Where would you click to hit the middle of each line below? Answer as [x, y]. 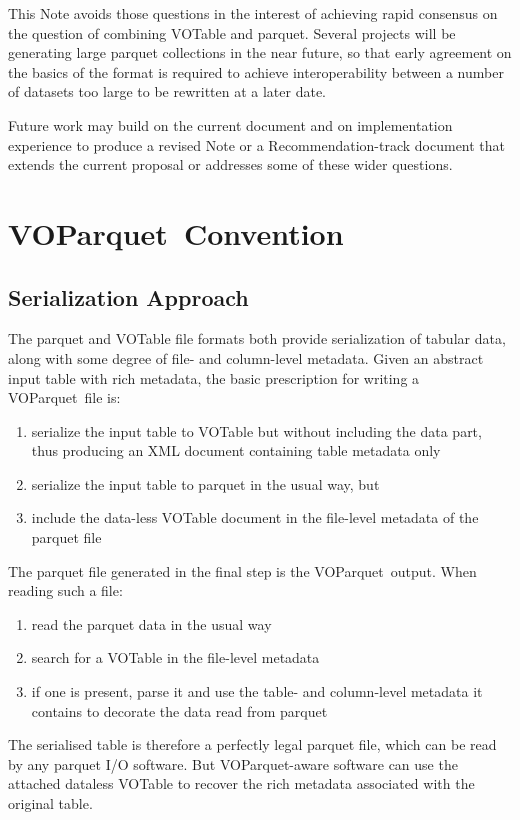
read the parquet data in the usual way [151, 623]
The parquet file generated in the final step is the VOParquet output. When [242, 570]
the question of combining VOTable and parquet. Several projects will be [232, 32]
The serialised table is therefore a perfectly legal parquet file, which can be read [252, 744]
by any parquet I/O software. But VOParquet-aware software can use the [233, 763]
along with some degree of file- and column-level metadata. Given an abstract [246, 357]
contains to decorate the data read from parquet [179, 710]
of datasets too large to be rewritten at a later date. [167, 91]
